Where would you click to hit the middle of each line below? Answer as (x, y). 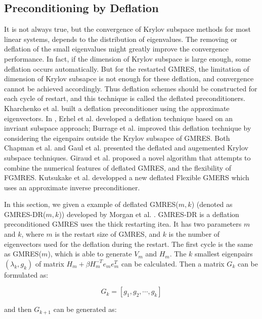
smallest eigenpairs (224, 254)
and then (18, 309)
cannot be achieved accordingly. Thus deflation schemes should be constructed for (131, 88)
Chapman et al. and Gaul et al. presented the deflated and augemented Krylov (126, 148)
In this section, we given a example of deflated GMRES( (91, 204)
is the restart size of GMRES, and (107, 234)
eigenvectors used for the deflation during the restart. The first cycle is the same (128, 244)
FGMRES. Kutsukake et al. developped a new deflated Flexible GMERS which (127, 177)
